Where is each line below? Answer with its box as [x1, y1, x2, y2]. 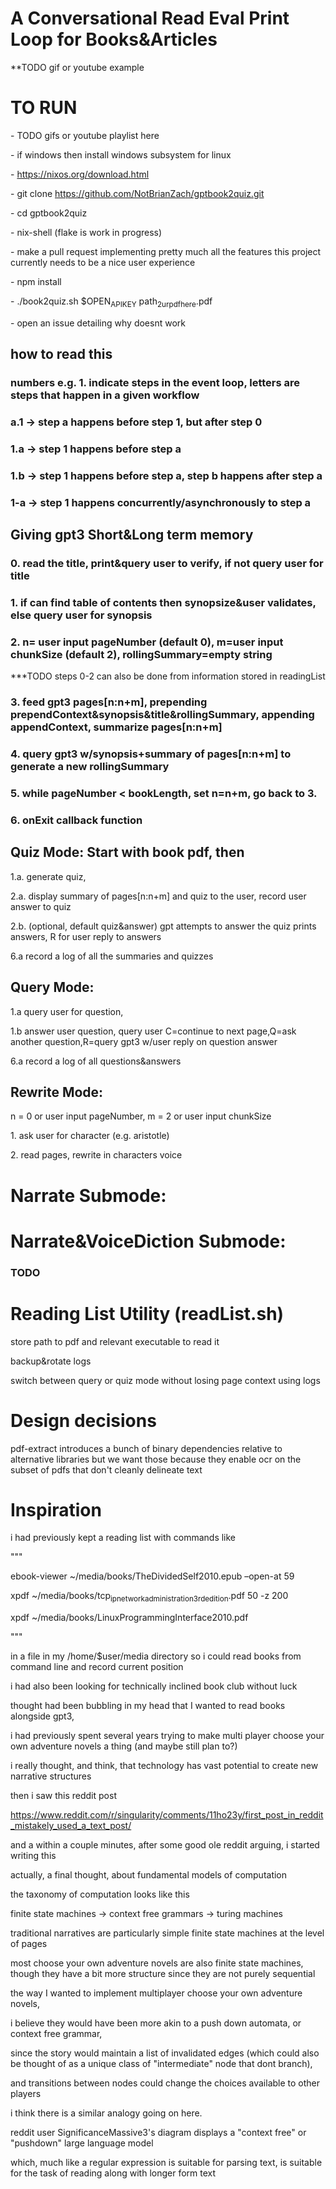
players [10, 2088, 42, 2100]
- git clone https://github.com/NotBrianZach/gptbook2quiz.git [10, 187, 265, 199]
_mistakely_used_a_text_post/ [10, 1820, 132, 1832]
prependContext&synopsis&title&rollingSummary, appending [10, 708, 315, 722]
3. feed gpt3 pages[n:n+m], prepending [10, 695, 208, 709]
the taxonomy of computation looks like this [10, 1888, 190, 1901]
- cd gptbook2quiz [10, 207, 88, 219]
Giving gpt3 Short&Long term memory [10, 527, 254, 544]
